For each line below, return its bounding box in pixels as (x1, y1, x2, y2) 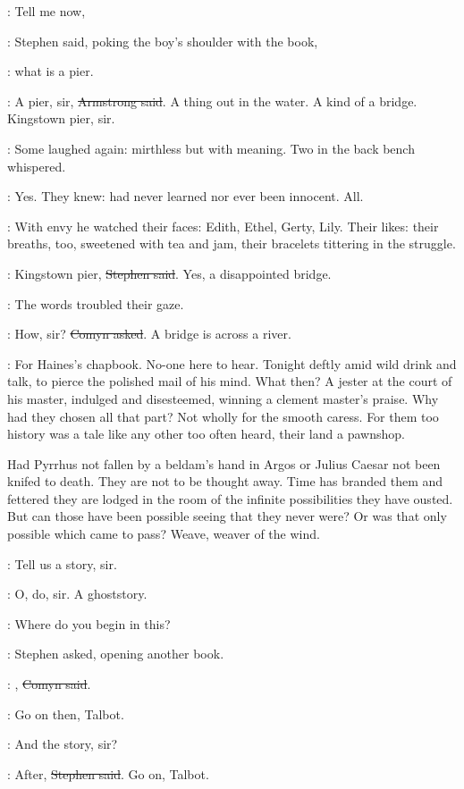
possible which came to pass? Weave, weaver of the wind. (7, 525, 320, 543)
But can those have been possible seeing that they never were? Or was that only (7, 507, 447, 525)
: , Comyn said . (7, 675, 91, 693)
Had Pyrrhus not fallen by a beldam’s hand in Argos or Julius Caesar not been (7, 454, 441, 473)
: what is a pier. (7, 62, 94, 80)
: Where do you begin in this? (7, 614, 171, 633)
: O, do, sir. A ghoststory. (7, 584, 148, 603)
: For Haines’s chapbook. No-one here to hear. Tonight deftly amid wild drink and (7, 354, 457, 373)
